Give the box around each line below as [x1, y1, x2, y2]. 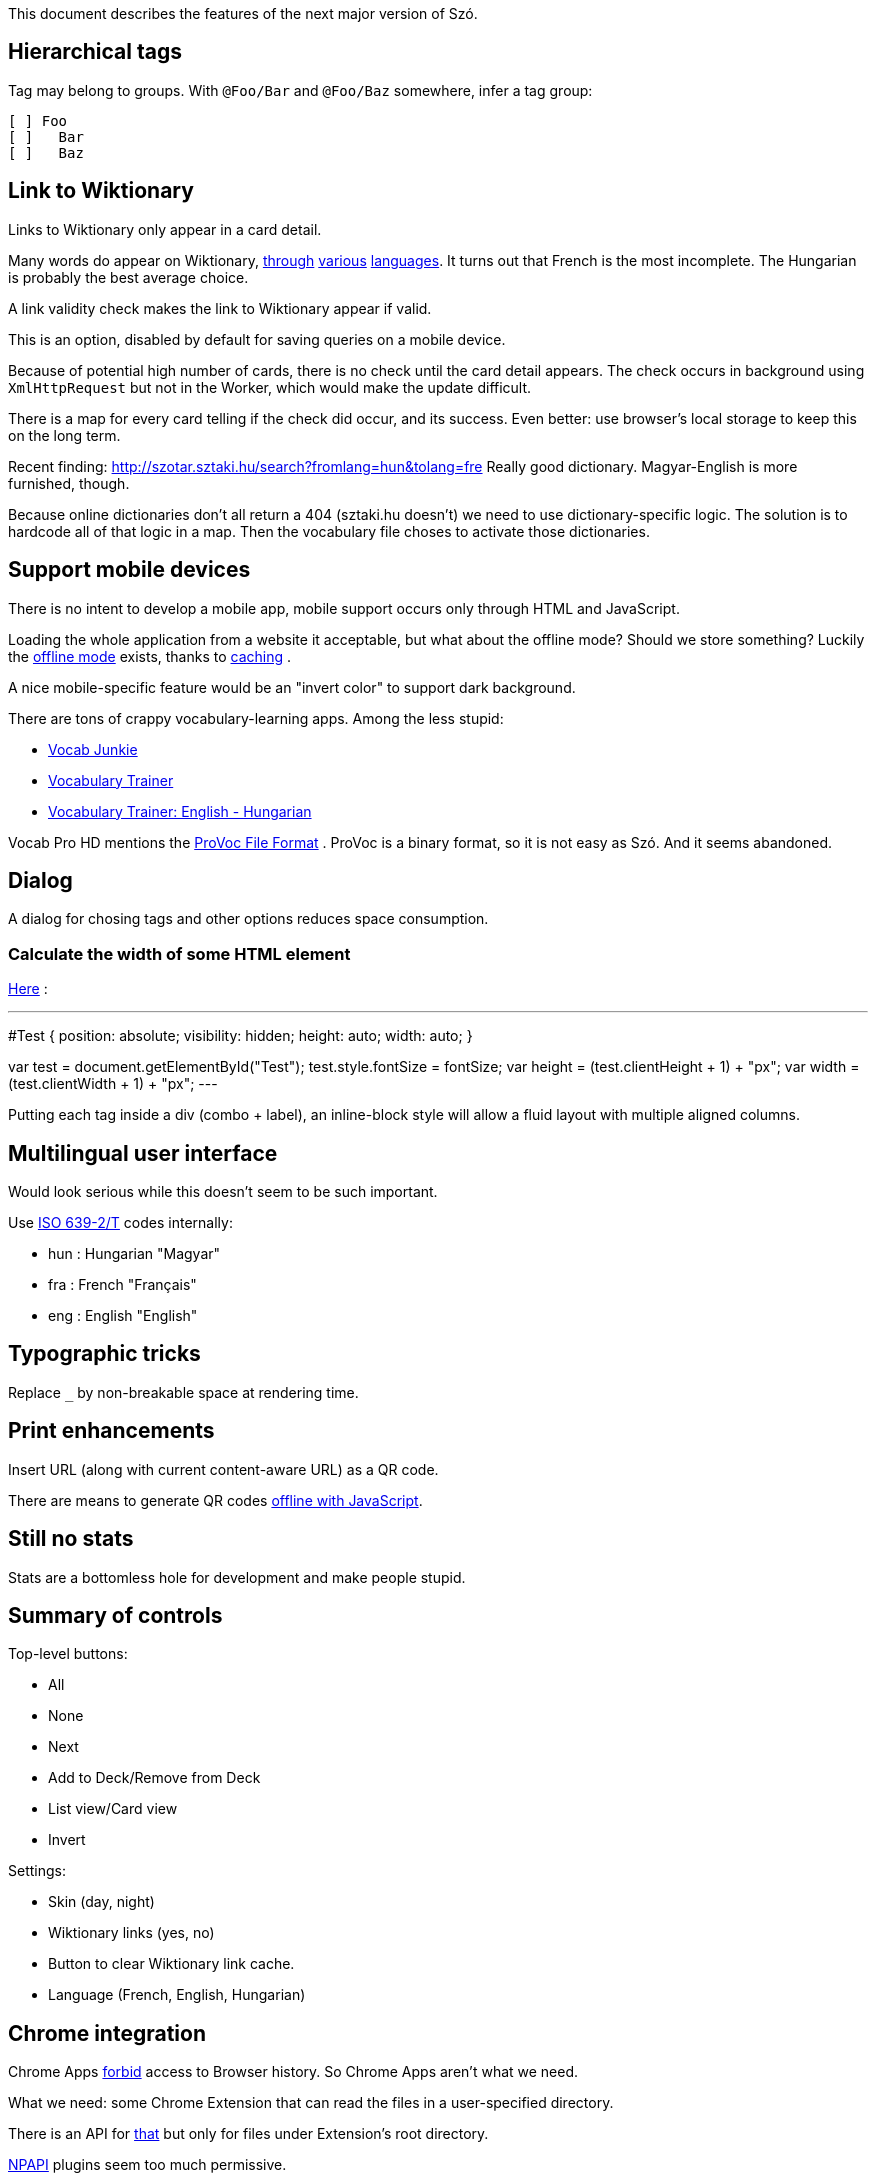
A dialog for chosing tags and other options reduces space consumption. [8, 910, 489, 928]
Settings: [8, 1862, 66, 1880]
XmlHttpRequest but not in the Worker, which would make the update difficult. [8, 378, 532, 396]
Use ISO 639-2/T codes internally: [8, 1213, 233, 1231]
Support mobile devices [8, 557, 251, 583]
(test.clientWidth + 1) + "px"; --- [8, 1075, 218, 1093]
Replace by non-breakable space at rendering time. [8, 1383, 359, 1401]
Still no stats [8, 1526, 134, 1552]
